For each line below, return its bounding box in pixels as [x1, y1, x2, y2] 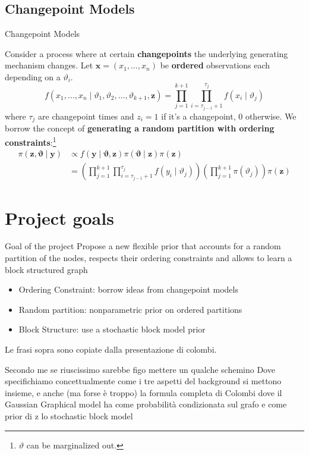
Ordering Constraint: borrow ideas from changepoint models [18, 283, 238, 296]
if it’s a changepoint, [161, 109, 236, 122]
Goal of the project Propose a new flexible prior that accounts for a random [5, 240, 281, 252]
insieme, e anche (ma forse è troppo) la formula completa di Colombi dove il [5, 386, 282, 398]
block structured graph [5, 263, 88, 275]
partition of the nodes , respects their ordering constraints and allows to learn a [5, 252, 292, 264]
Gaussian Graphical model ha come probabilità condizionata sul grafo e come [5, 398, 287, 410]
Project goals [5, 205, 114, 230]
